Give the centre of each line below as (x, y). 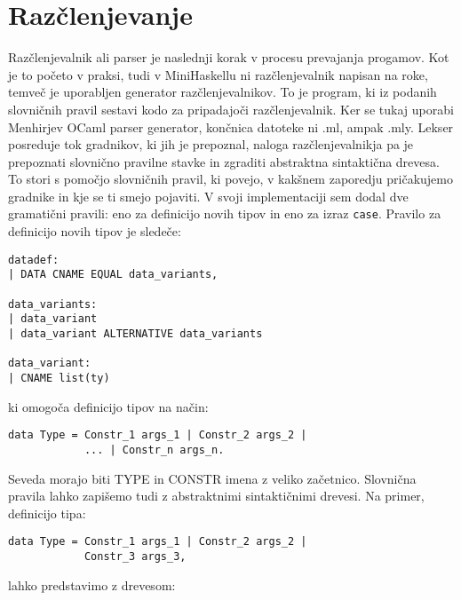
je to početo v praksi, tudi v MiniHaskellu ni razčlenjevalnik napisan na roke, (218, 74)
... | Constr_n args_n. (154, 450)
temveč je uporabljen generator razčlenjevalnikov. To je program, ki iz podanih (223, 92)
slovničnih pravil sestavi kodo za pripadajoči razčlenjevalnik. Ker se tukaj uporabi (231, 109)
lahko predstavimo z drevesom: (92, 584)
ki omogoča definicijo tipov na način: (108, 406)
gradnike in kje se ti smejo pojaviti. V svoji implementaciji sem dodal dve (208, 196)
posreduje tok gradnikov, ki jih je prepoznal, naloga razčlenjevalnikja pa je (211, 144)
